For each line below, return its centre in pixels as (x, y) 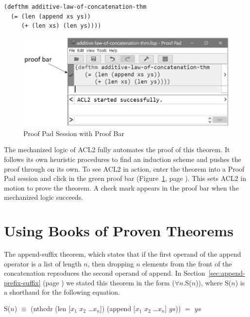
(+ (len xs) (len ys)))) (61, 26)
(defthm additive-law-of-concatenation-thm (75, 7)
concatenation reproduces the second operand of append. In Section (105, 273)
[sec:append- (227, 273)
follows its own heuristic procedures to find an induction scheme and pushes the (123, 159)
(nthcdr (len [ (51, 308)
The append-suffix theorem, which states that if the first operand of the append (123, 254)
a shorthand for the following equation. (62, 292)
